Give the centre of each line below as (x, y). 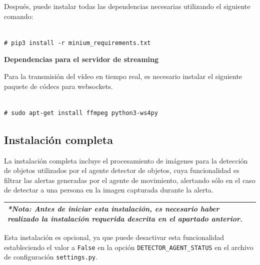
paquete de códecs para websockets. (58, 86)
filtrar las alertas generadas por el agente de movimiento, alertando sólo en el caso (130, 180)
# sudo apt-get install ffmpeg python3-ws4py (81, 113)
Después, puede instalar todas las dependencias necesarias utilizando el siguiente (127, 6)
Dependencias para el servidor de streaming (81, 59)
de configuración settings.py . (51, 257)
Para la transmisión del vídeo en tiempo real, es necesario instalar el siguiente (123, 76)
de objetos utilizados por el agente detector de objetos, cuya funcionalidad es (122, 170)
